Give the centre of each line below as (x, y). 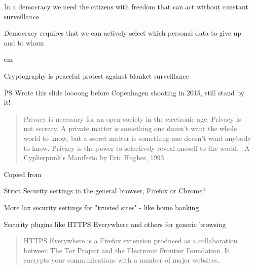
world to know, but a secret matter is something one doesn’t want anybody (137, 138)
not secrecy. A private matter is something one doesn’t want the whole (130, 128)
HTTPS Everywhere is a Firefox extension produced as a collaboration (130, 241)
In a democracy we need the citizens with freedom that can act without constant (126, 6)
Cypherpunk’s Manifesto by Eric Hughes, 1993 (94, 157)
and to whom (24, 42)
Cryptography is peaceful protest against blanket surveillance (96, 75)
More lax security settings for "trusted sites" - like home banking (102, 207)
